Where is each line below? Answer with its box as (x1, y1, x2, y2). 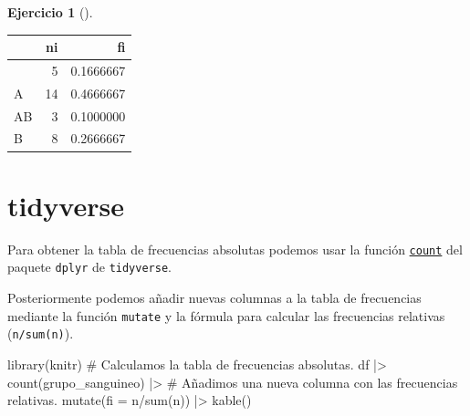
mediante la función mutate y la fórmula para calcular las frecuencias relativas (7, 306, 445, 325)
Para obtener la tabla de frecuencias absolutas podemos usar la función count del (7, 239, 463, 258)
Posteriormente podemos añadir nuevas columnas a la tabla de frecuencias (7, 288, 422, 307)
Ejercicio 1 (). (7, 3, 93, 21)
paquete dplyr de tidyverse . (7, 257, 172, 276)
